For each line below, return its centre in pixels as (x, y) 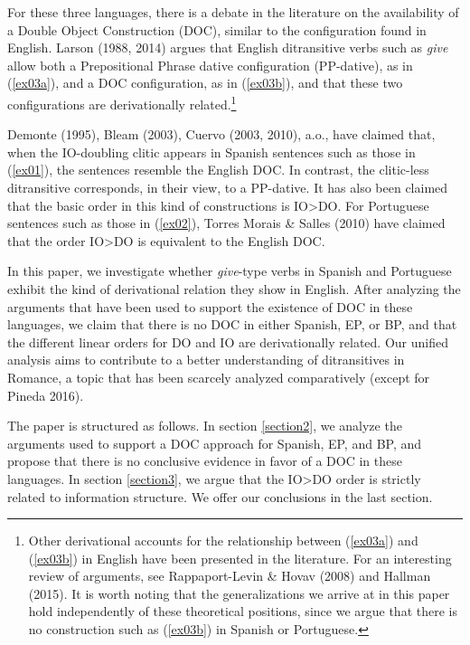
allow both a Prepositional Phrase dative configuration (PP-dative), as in (210, 65)
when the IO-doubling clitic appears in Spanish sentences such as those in (211, 152)
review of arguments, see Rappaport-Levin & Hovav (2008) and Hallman (230, 576)
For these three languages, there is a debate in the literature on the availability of (233, 12)
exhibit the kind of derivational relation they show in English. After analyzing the (234, 288)
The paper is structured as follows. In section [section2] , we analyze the (205, 426)
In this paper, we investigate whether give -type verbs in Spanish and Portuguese (230, 271)
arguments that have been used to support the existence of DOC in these (210, 306)
